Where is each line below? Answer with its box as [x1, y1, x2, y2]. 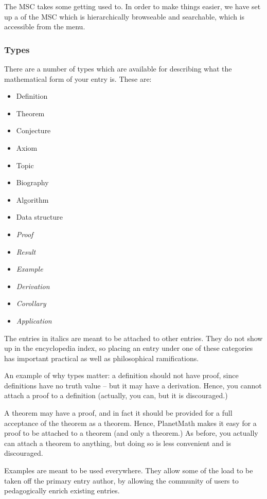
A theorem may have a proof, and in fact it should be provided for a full [4, 407, 233, 418]
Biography [16, 177, 49, 188]
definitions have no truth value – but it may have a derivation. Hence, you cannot [4, 380, 262, 390]
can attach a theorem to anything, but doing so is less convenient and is [4, 437, 232, 448]
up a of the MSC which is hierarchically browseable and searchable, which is [4, 11, 245, 22]
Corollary [16, 298, 46, 309]
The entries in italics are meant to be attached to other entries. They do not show [4, 332, 263, 343]
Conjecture [16, 125, 51, 136]
